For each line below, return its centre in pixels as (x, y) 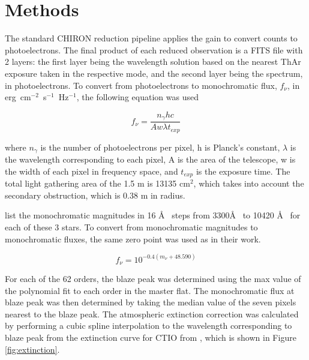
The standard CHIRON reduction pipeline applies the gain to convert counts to (151, 38)
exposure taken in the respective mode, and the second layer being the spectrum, (154, 73)
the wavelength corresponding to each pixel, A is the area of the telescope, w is (150, 159)
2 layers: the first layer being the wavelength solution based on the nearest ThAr (153, 61)
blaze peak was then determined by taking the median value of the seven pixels (151, 302)
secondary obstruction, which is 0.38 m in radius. (95, 195)
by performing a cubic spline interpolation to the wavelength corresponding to (148, 325)
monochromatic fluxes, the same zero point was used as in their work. (133, 238)
